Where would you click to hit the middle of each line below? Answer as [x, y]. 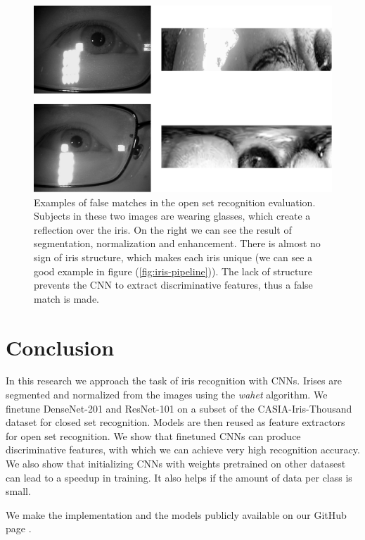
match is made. [67, 298]
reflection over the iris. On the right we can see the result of [163, 229]
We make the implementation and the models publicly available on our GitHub [176, 514]
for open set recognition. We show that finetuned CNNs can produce [153, 435]
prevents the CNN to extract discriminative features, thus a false [173, 285]
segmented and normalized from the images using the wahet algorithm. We [167, 395]
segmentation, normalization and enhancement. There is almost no [177, 243]
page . [19, 528]
